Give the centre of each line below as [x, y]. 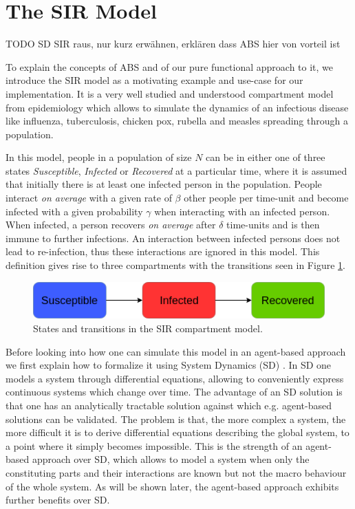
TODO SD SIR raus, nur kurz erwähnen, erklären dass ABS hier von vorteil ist [173, 44]
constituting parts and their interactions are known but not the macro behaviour [176, 472]
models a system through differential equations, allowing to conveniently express [175, 378]
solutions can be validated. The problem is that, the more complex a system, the [176, 419]
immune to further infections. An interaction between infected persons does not [173, 238]
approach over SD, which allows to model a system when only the [171, 459]
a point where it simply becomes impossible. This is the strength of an [154, 445]
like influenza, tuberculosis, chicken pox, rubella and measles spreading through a [177, 121]
